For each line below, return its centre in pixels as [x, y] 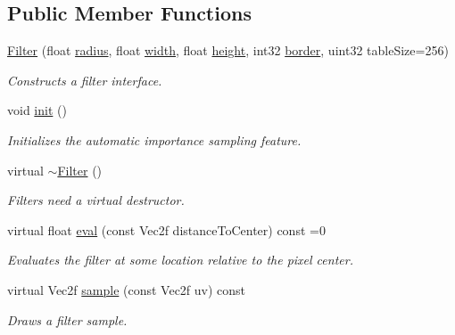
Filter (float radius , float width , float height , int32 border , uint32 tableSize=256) [228, 50]
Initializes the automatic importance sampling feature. [154, 139]
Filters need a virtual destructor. [96, 200]
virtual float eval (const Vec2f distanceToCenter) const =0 [166, 229]
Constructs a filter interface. [85, 80]
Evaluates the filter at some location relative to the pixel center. [180, 260]
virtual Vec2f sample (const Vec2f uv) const [127, 289]
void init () [37, 110]
